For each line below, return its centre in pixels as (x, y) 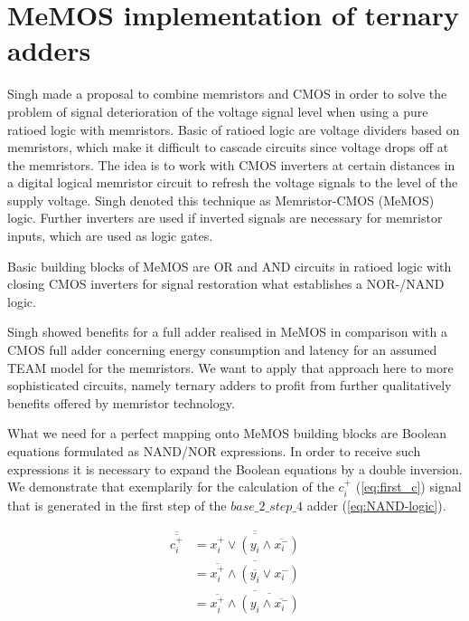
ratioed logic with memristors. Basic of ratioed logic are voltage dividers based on (234, 129)
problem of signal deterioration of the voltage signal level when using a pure (218, 111)
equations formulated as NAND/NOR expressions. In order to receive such (214, 451)
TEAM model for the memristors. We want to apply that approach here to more (230, 367)
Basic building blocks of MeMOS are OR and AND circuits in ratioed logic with (230, 266)
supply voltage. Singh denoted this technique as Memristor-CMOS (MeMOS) (221, 200)
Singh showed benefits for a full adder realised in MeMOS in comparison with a (228, 332)
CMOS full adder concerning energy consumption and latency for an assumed (222, 350)
